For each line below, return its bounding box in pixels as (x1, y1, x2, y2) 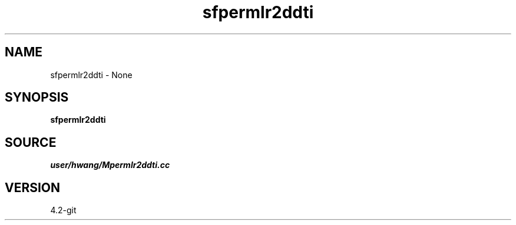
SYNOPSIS (5, 90, 69, 105)
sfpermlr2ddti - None (50, 69, 133, 80)
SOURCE (5, 135, 57, 150)
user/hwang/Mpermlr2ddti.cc (50, 160, 170, 170)
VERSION (5, 180, 61, 195)
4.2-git (50, 205, 77, 216)
